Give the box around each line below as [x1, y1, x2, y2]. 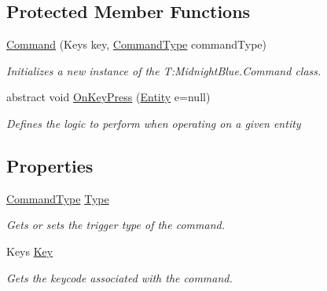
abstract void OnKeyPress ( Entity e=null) [6, 89, 211, 105]
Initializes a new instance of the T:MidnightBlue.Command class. [6, 62, 321, 78]
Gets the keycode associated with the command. [6, 269, 233, 286]
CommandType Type [6, 190, 109, 206]
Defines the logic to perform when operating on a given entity [6, 115, 301, 131]
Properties [6, 153, 94, 177]
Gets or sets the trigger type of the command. [6, 216, 225, 233]
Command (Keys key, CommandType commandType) [6, 36, 267, 53]
